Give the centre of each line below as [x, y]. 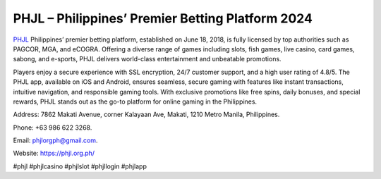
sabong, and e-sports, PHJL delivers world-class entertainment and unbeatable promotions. [147, 59]
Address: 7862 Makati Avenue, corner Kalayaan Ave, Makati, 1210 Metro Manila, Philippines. [146, 115]
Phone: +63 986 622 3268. [53, 128]
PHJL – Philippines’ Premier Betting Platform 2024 [163, 18]
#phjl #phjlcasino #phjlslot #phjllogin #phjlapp [80, 166]
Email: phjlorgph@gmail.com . [55, 140]
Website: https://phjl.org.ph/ [54, 153]
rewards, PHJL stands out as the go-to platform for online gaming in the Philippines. [135, 101]
